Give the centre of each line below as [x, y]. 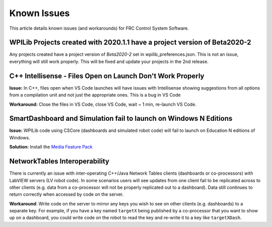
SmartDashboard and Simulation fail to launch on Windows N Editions [121, 119]
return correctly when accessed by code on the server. [66, 194]
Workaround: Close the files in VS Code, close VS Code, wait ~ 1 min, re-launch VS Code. [103, 104]
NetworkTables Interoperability [59, 161]
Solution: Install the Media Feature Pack [51, 147]
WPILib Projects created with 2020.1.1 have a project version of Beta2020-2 [130, 43]
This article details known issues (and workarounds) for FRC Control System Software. [99, 28]
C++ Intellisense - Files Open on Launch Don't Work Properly [107, 76]
